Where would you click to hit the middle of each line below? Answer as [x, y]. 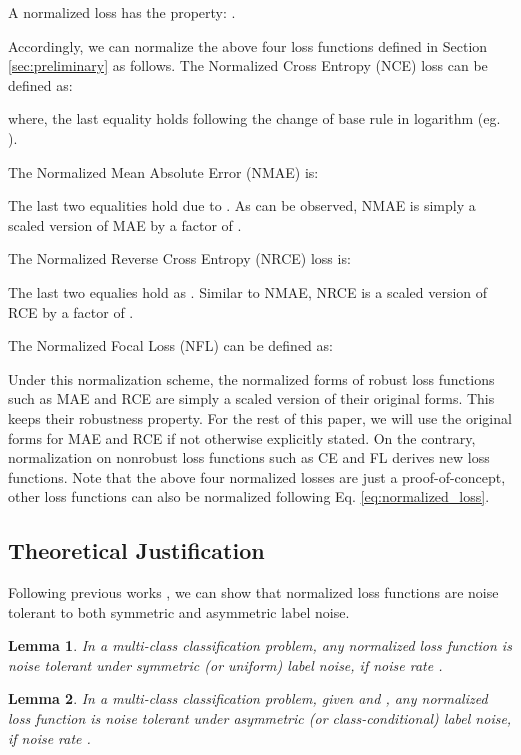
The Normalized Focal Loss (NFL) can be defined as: [170, 345]
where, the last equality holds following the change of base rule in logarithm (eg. [254, 118]
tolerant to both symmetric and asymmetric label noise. [179, 611]
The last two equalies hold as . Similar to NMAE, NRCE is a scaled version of [248, 291]
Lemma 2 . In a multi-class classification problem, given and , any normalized [248, 698]
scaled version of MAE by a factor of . [125, 224]
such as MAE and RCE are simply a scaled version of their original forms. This [251, 398]
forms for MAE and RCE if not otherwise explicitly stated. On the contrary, [242, 437]
